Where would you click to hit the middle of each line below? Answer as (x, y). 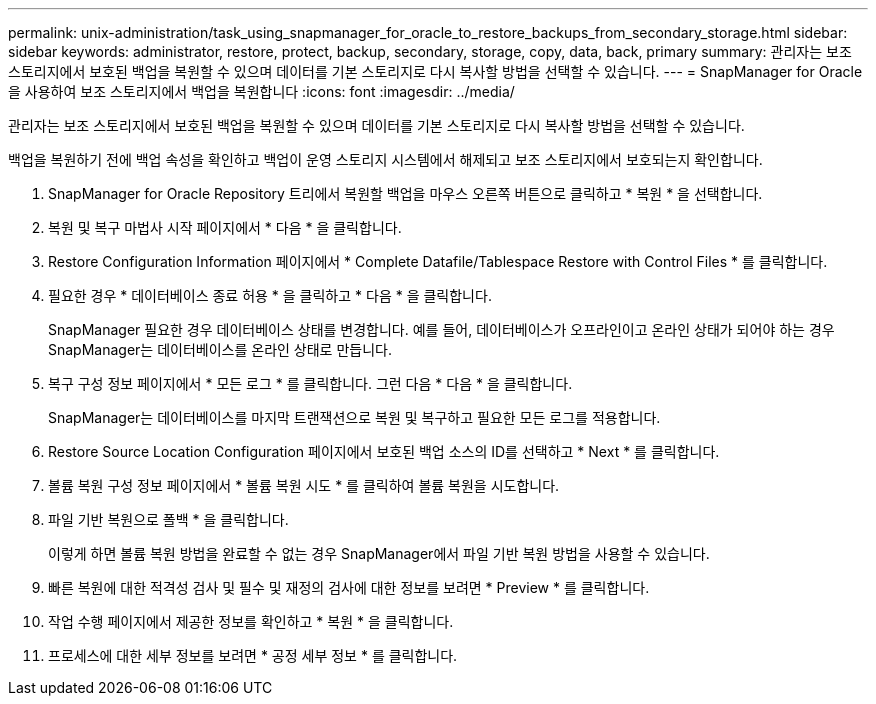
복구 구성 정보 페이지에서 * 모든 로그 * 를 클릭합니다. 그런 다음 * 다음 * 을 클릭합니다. (310, 383)
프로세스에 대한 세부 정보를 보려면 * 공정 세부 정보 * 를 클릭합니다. (253, 655)
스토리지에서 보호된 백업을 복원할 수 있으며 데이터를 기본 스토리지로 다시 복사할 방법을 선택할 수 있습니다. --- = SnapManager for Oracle (435, 71)
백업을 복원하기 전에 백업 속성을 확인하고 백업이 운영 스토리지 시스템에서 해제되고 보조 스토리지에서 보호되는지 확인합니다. (385, 159)
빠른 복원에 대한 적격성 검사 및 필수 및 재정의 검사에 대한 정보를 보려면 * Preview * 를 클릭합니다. (349, 587)
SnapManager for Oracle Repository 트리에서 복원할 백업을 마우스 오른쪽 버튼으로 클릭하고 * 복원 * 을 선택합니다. (405, 193)
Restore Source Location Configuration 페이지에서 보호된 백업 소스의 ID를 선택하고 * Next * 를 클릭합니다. (384, 451)
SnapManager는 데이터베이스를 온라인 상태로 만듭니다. (220, 349)
